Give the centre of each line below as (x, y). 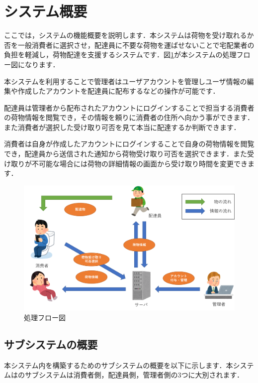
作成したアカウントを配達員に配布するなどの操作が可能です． (119, 91)
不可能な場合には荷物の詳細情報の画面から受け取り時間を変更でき (139, 163)
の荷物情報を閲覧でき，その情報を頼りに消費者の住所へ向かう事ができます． (129, 117)
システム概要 (46, 11)
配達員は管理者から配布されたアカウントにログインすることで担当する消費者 (129, 107)
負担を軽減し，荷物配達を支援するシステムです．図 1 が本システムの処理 (120, 55)
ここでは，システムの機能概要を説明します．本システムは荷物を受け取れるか (129, 35)
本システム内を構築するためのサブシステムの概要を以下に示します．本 (119, 365)
